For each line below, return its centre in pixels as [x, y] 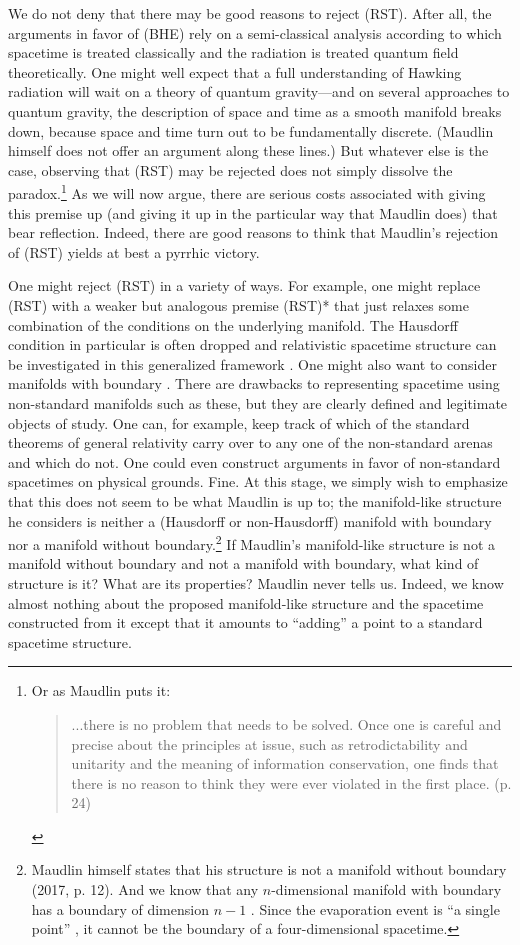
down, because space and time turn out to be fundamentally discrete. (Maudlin [251, 130]
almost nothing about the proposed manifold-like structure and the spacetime [246, 602]
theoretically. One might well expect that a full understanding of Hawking [235, 71]
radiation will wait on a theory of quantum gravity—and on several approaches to [259, 91]
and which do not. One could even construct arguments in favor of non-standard [254, 461]
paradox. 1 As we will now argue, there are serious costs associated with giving [247, 191]
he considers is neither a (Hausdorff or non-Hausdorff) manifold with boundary [250, 520]
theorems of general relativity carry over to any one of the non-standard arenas [250, 442]
